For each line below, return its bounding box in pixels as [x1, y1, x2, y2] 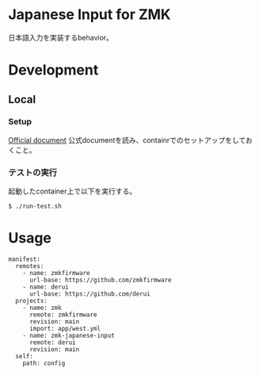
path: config [22, 359, 66, 367]
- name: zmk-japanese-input [22, 331, 115, 339]
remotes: [15, 262, 44, 270]
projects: [15, 297, 48, 304]
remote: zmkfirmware [29, 311, 97, 319]
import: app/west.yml [29, 324, 101, 332]
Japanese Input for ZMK [8, 6, 171, 24]
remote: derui [29, 339, 77, 346]
